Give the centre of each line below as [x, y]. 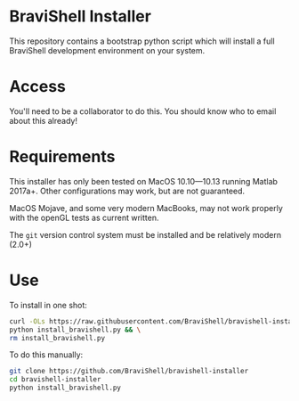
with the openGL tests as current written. [84, 217]
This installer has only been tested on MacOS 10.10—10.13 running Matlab [144, 181]
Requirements [62, 157]
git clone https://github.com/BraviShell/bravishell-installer [129, 372]
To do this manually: [46, 355]
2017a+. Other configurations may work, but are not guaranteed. [127, 191]
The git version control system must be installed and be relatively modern [145, 234]
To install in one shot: [48, 305]
